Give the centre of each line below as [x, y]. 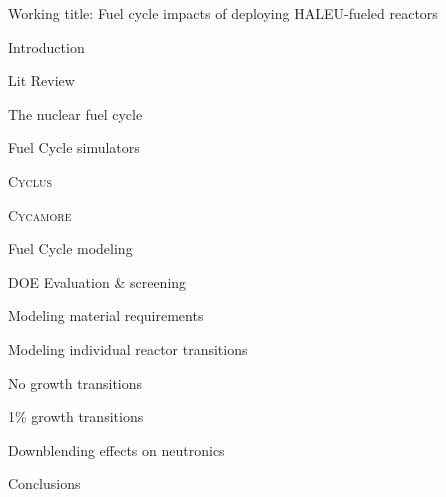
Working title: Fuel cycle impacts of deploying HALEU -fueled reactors [223, 13]
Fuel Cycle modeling [70, 248]
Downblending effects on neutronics [116, 449]
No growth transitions [75, 382]
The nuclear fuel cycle [75, 113]
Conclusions [44, 483]
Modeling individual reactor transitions [128, 348]
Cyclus [30, 180]
